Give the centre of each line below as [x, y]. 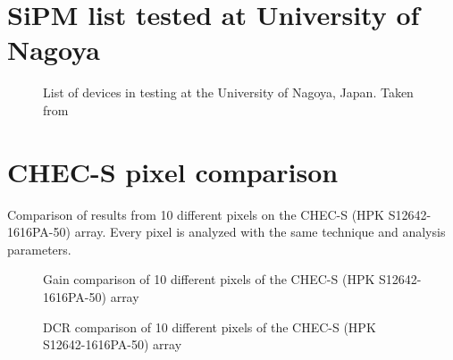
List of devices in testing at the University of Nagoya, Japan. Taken [228, 92]
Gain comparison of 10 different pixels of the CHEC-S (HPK [209, 279]
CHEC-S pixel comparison [173, 171]
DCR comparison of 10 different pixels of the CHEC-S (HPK [210, 327]
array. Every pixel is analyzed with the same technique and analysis [260, 232]
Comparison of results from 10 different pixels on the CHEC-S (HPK [196, 214]
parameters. [39, 249]
